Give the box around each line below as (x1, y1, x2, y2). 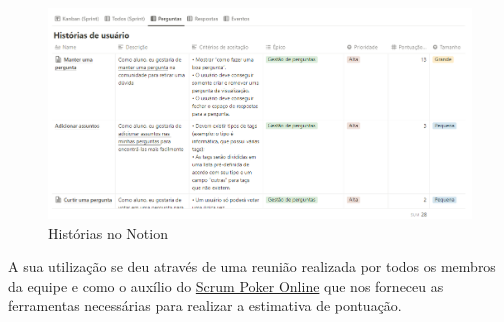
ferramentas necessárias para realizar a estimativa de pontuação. (8, 295, 402, 316)
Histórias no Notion (48, 222, 168, 243)
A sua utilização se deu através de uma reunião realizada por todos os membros (8, 256, 496, 277)
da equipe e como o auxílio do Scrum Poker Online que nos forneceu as (8, 275, 444, 296)
